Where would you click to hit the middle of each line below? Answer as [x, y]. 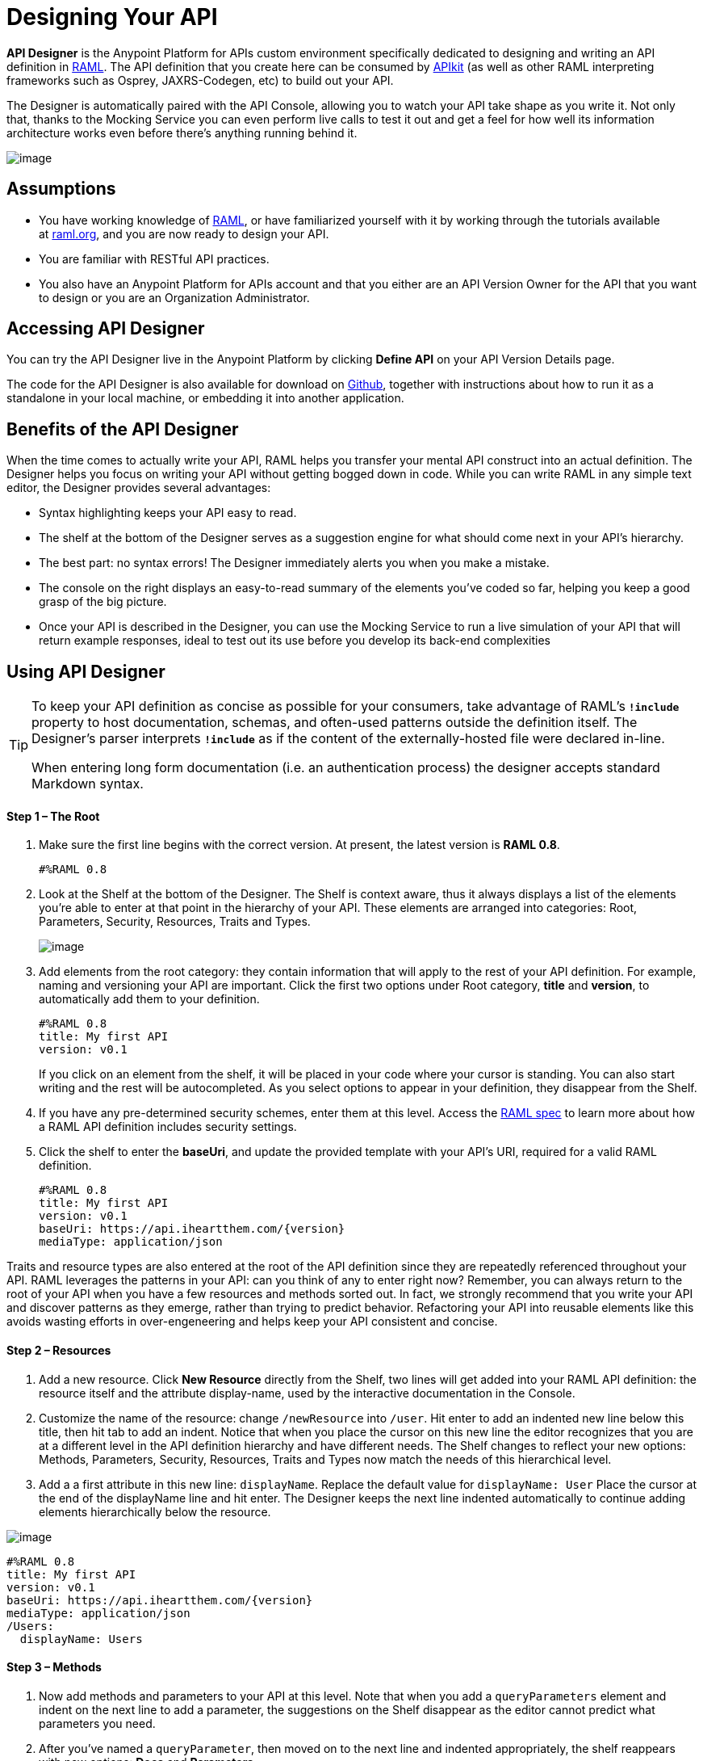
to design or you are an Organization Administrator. [174, 297]
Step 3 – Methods [54, 1667]
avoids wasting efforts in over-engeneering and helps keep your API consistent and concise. [252, 1322]
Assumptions [61, 189]
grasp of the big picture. [103, 602]
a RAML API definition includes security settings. [168, 1127]
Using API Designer [86, 671]
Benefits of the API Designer [123, 429]
